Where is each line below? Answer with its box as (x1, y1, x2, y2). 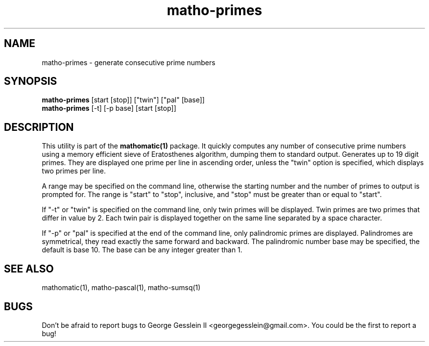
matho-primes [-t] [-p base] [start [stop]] (42, 104, 176, 113)
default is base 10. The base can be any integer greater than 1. (42, 246, 242, 254)
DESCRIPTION (4, 121, 74, 133)
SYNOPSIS (4, 75, 57, 88)
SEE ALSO (4, 262, 54, 275)
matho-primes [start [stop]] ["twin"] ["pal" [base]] (42, 96, 205, 104)
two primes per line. (42, 167, 106, 175)
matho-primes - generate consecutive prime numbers (42, 58, 215, 67)
